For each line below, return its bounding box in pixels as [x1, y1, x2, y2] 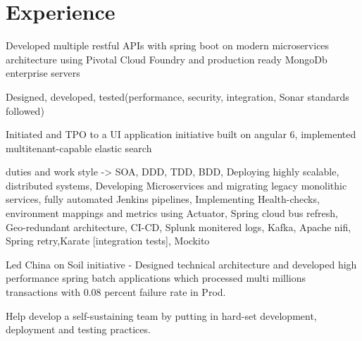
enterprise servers [6, 66, 80, 80]
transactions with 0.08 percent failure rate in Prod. [6, 285, 226, 299]
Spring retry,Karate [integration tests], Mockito [6, 233, 210, 248]
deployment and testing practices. [6, 322, 151, 337]
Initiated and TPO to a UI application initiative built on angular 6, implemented [6, 127, 356, 142]
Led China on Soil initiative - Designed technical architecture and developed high [6, 256, 357, 271]
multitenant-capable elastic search [6, 140, 152, 155]
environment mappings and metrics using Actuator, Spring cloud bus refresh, [6, 206, 338, 221]
